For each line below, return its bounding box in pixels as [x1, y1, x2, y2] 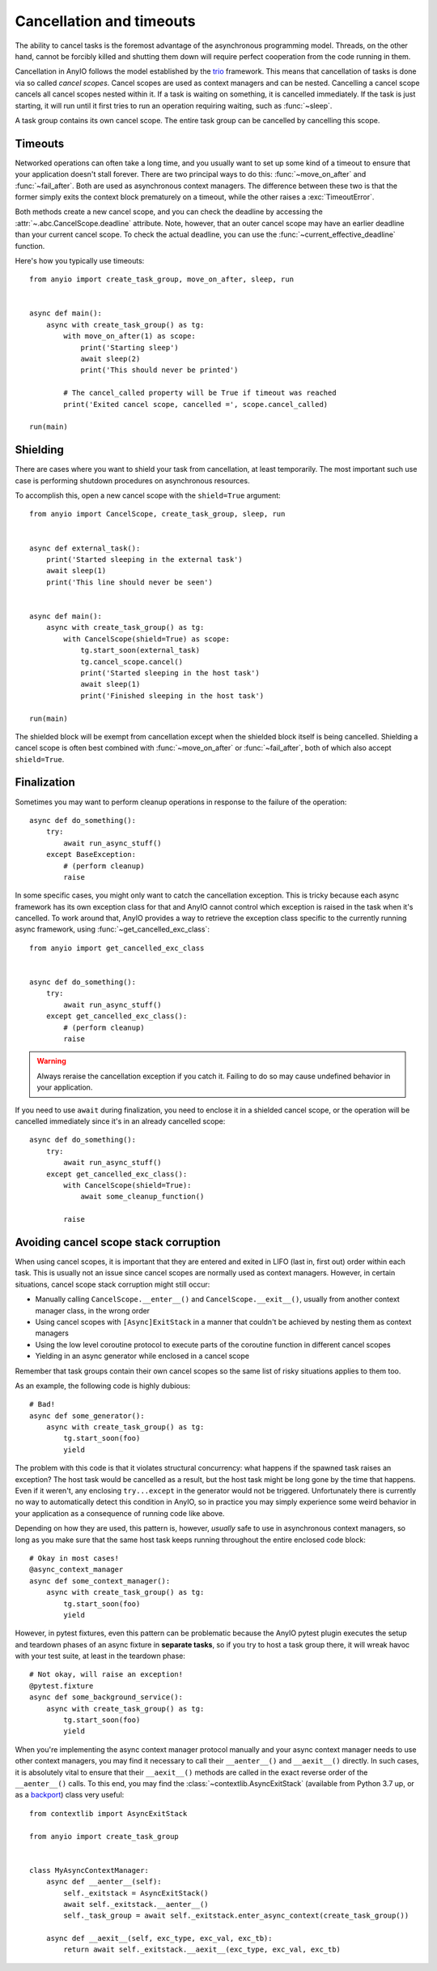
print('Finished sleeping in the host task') [80, 691, 265, 701]
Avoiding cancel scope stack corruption [15, 1235, 221, 1249]
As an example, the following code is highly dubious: [15, 1381, 190, 1390]
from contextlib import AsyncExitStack [29, 1809, 188, 1818]
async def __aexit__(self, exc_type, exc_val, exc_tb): [45, 1934, 273, 1943]
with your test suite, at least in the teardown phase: [15, 1651, 185, 1661]
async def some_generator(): [29, 1411, 145, 1420]
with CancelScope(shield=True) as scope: [63, 634, 231, 644]
